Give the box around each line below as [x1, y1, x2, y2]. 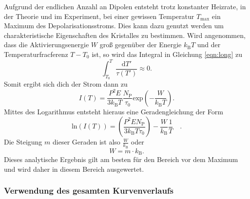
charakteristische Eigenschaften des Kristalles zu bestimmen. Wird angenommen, [4, 30, 246, 40]
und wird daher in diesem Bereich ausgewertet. [4, 163, 144, 174]
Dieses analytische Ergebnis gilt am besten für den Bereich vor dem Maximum [4, 154, 238, 164]
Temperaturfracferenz [4, 49, 68, 59]
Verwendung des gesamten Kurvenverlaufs [4, 184, 174, 197]
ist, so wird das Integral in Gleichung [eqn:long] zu [92, 49, 242, 59]
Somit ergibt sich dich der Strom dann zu [4, 79, 128, 89]
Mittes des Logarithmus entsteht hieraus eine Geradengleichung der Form [4, 106, 223, 116]
